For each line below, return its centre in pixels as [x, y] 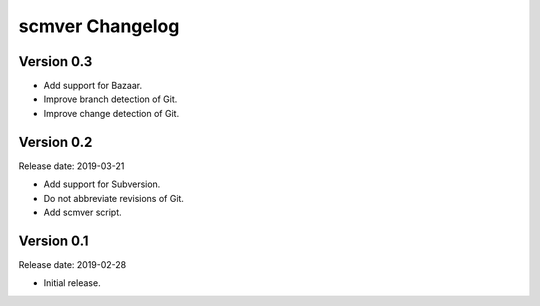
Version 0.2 [55, 141]
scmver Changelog [99, 26]
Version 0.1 [53, 240]
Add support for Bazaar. [93, 86]
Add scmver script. [82, 212]
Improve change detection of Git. [111, 113]
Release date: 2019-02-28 [72, 264]
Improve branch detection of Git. [110, 99]
